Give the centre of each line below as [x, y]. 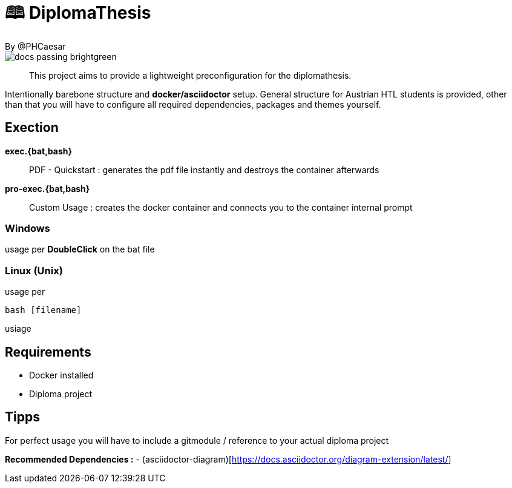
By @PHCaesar [35, 46]
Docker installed [61, 375]
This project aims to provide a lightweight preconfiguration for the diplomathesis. [190, 75]
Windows [28, 228]
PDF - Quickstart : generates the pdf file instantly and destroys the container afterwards [204, 170]
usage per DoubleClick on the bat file [80, 249]
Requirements [48, 352]
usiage [18, 329]
